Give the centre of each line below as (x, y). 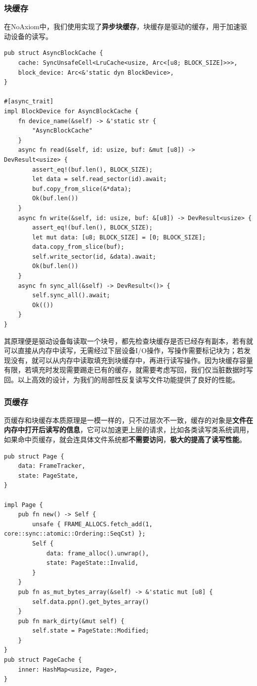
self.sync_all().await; (71, 296)
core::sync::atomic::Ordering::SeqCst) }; (75, 534)
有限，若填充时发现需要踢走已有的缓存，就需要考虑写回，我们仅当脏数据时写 (128, 370)
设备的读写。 (31, 36)
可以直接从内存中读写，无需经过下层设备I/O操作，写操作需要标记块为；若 (124, 350)
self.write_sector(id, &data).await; (94, 256)
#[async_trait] (29, 102)
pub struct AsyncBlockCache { (54, 53)
